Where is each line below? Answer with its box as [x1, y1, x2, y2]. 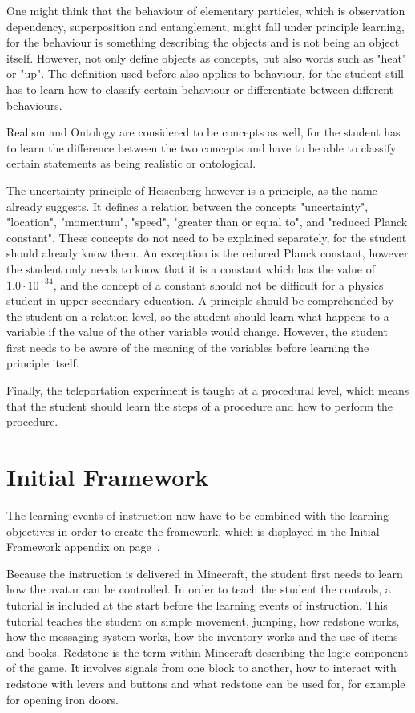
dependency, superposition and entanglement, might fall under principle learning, [6, 18, 405, 34]
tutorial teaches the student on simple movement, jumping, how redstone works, [6, 612, 400, 629]
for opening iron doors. [6, 691, 119, 707]
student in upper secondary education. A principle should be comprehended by [6, 292, 394, 309]
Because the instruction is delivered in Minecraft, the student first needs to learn [6, 565, 403, 581]
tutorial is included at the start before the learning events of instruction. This [6, 596, 388, 613]
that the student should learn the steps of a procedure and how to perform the [6, 397, 393, 414]
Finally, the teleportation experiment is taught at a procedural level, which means [6, 382, 409, 399]
